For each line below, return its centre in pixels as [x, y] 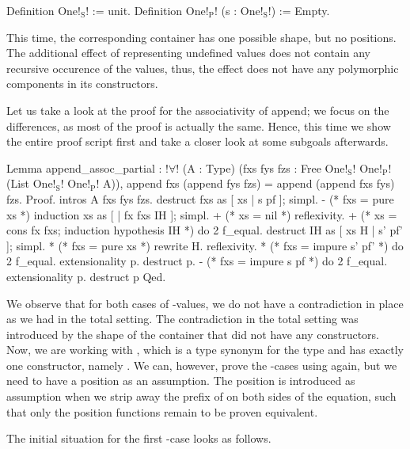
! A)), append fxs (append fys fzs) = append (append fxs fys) [245, 183]
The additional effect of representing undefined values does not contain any [188, 53]
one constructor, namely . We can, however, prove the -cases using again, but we [202, 365]
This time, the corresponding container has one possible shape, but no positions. [201, 37]
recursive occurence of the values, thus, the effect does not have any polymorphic [203, 68]
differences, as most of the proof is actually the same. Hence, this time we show [199, 126]
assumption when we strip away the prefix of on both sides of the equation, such [201, 396]
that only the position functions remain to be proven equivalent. [162, 411]
